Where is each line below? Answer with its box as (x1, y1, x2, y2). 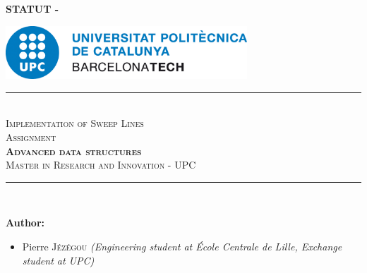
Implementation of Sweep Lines (6, 116, 144, 131)
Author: (6, 215, 45, 230)
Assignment (6, 129, 56, 144)
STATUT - (6, 1, 59, 16)
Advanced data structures (6, 143, 142, 158)
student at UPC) (22, 253, 95, 267)
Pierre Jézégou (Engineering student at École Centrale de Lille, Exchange (22, 238, 342, 253)
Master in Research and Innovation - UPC (6, 157, 196, 172)
